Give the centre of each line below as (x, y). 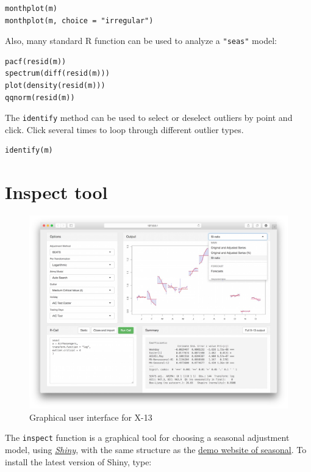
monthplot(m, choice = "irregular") (79, 20)
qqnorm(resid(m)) (40, 97)
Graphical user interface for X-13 (91, 417)
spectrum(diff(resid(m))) (57, 74)
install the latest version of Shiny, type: (78, 461)
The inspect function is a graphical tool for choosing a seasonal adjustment (147, 438)
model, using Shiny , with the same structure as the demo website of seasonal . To (156, 449)
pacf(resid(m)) (36, 61)
